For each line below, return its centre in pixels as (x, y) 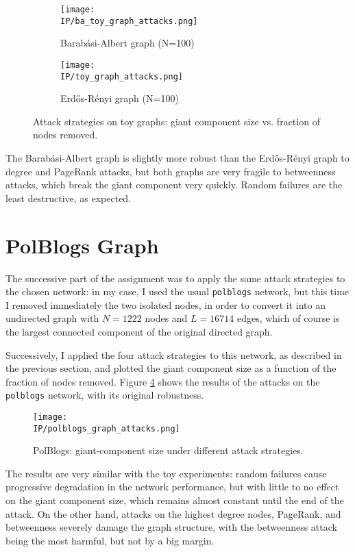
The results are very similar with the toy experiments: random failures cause (166, 473)
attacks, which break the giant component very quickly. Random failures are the (174, 185)
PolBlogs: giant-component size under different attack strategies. (168, 450)
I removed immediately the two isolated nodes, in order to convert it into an (166, 304)
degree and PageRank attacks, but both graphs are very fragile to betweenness (171, 171)
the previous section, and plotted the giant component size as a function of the (171, 368)
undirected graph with (52, 318)
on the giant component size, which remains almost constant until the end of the (175, 500)
